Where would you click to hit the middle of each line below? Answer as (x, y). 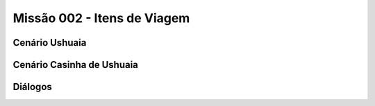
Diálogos (32, 87)
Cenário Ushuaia (50, 43)
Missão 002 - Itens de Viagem (101, 18)
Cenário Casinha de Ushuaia (76, 65)
